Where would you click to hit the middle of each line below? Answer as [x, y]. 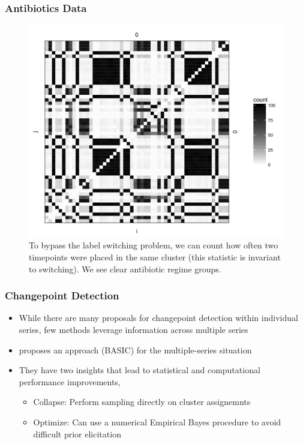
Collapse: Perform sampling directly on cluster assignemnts [142, 402]
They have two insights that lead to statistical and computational [139, 370]
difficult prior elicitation [77, 433]
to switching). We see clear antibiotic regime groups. [125, 268]
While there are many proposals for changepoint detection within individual [158, 318]
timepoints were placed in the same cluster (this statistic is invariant [155, 257]
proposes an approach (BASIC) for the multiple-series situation [135, 349]
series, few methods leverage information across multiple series [133, 330]
